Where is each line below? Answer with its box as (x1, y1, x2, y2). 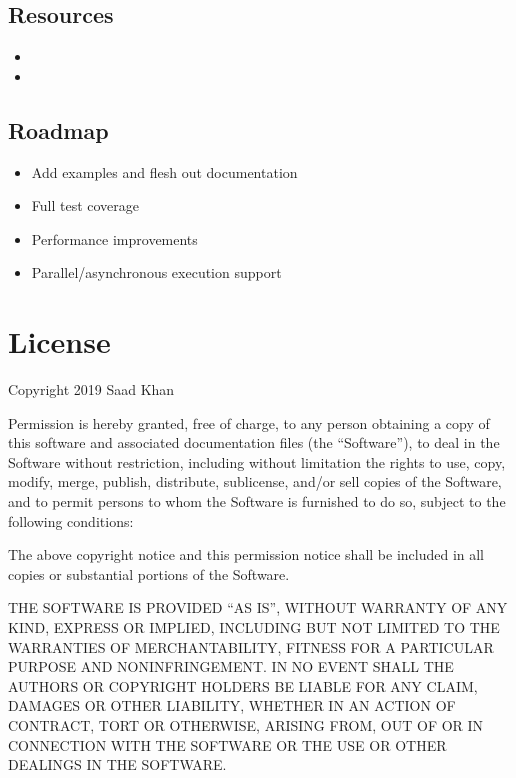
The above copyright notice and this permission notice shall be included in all (8, 544, 485, 565)
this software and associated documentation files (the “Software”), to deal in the (8, 432, 500, 453)
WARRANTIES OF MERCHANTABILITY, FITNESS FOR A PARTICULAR (8, 636, 494, 657)
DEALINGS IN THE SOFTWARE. (8, 754, 227, 775)
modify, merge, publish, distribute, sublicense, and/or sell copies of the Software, (8, 471, 502, 492)
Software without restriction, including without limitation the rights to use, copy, (8, 451, 506, 472)
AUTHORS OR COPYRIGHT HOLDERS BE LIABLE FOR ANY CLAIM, (8, 675, 478, 696)
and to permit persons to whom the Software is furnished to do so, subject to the (8, 491, 506, 512)
